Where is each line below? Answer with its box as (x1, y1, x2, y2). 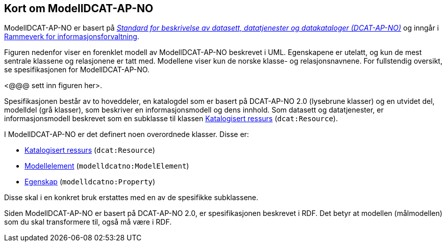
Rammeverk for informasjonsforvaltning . (4, 32, 139, 41)
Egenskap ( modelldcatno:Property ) (24, 177, 156, 186)
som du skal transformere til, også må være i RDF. (4, 217, 172, 227)
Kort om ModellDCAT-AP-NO (4, 2, 154, 15)
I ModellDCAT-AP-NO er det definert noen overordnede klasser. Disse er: (4, 130, 249, 139)
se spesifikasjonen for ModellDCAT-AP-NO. (4, 65, 150, 74)
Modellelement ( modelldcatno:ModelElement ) (24, 161, 189, 171)
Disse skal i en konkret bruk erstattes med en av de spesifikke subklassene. (4, 193, 259, 202)
